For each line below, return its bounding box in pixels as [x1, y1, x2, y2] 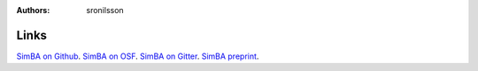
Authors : [16, 5, 50, 15]
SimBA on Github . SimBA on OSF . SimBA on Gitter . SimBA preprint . [16, 51, 259, 61]
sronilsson [86, 5, 124, 15]
